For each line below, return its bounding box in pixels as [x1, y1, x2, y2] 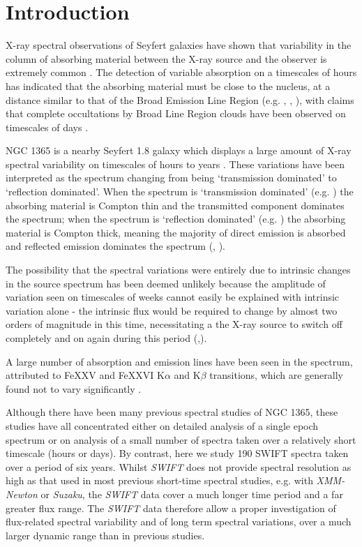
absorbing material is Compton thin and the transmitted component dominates [6, 197, 345, 212]
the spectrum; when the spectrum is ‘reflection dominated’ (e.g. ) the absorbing [6, 211, 346, 226]
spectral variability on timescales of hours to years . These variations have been [6, 156, 345, 171]
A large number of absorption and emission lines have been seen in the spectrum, [6, 354, 353, 368]
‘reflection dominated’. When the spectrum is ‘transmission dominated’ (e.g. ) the [6, 184, 354, 199]
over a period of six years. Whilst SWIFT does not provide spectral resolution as [6, 459, 352, 474]
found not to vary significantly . [6, 381, 142, 396]
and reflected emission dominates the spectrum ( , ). [6, 239, 225, 253]
